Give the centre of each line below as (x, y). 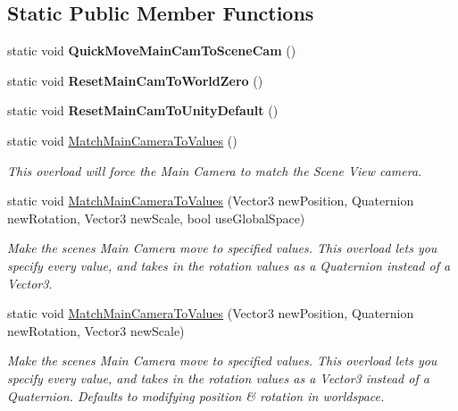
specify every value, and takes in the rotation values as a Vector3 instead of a (218, 377)
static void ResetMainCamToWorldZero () (135, 80)
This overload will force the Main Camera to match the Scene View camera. (215, 170)
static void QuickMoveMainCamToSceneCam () (152, 50)
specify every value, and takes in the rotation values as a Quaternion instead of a (229, 265)
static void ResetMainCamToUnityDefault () (143, 110)
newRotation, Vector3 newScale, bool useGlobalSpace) (156, 218)
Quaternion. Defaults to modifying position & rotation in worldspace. (196, 395)
